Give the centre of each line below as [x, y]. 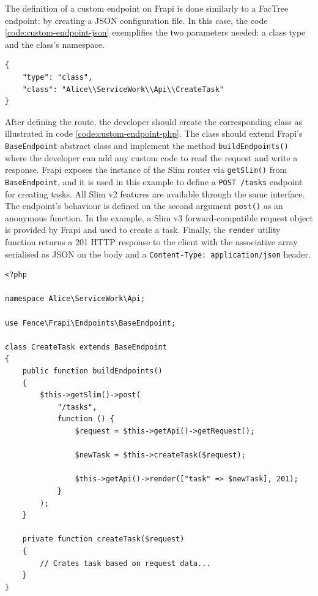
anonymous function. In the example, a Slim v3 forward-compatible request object [159, 217]
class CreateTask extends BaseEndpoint [86, 347]
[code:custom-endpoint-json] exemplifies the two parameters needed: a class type [155, 32]
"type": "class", [57, 77]
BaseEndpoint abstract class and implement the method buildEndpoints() [147, 145]
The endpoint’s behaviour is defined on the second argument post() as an [144, 206]
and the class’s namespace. [55, 44]
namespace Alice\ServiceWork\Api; [75, 299]
